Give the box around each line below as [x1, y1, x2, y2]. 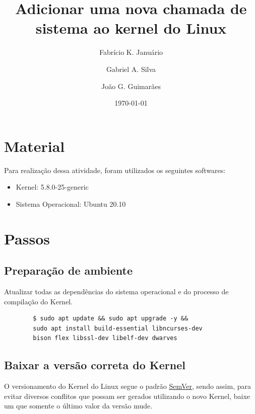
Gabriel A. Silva [106, 63, 156, 74]
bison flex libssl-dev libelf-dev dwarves [33, 335, 177, 342]
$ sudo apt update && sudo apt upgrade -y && [33, 315, 188, 322]
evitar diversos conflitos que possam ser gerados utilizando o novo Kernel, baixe [4, 390, 250, 401]
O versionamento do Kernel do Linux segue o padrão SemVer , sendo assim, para [4, 381, 251, 391]
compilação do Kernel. [4, 296, 73, 306]
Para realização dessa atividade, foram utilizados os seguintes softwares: [4, 164, 226, 175]
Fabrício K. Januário [99, 47, 163, 57]
